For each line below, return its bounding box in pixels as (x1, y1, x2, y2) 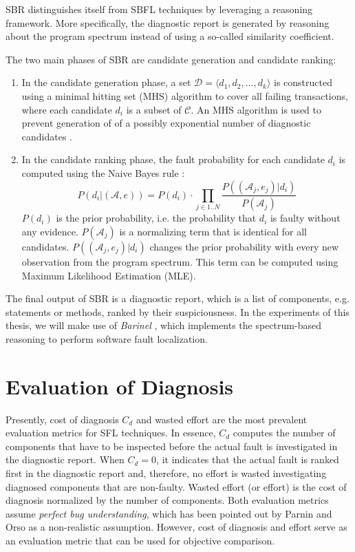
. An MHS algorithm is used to (191, 102, 322, 116)
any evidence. (21, 224, 78, 238)
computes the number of (233, 425, 336, 440)
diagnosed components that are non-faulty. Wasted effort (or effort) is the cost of (6, 479, 347, 493)
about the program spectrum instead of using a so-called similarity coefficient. (6, 29, 334, 43)
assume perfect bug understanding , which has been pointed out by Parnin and (6, 506, 332, 520)
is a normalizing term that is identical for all (119, 224, 307, 238)
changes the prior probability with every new (149, 240, 339, 253)
